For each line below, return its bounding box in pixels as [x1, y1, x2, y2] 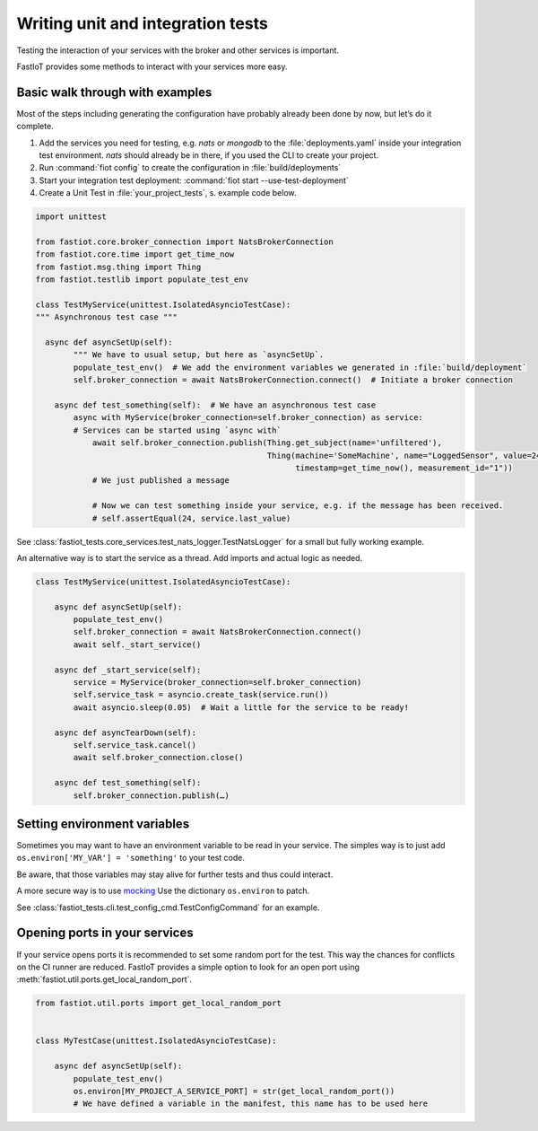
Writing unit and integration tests [16, 13, 268, 33]
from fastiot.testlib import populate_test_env [35, 275, 248, 285]
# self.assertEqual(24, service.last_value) [91, 513, 291, 523]
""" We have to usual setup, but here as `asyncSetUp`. [73, 350, 325, 360]
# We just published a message [91, 476, 230, 486]
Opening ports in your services [16, 925, 194, 941]
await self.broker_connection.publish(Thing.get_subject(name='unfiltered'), [91, 438, 443, 448]
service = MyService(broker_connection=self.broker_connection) [73, 678, 362, 688]
